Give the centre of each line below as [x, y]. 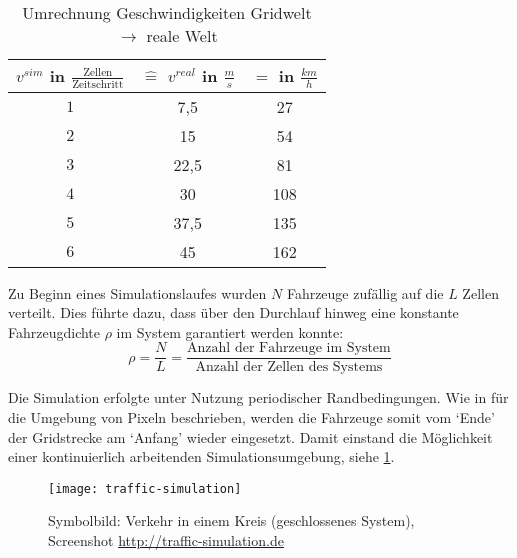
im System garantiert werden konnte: [230, 331]
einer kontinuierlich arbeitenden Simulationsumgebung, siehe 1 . [201, 456]
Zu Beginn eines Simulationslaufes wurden [137, 292]
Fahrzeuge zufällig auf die [365, 292]
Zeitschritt [98, 84]
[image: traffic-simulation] [145, 488]
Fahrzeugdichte [54, 331]
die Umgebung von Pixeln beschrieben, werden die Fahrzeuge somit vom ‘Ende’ [251, 416]
